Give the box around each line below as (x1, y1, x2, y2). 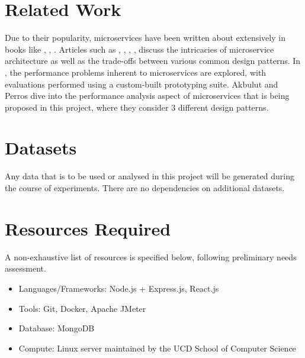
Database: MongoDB (18, 322, 95, 334)
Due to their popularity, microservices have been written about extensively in (5, 31, 285, 44)
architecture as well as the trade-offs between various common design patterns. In (5, 54, 301, 67)
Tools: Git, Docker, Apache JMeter (18, 302, 146, 314)
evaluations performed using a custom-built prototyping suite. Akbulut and (5, 78, 278, 90)
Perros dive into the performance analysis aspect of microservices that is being (5, 89, 290, 102)
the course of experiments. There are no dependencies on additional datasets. (5, 182, 285, 193)
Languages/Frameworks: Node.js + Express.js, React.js (18, 282, 219, 294)
